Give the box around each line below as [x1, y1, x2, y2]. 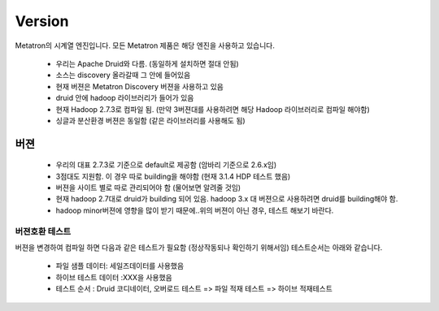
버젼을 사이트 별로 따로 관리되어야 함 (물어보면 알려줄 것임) [55, 183, 241, 192]
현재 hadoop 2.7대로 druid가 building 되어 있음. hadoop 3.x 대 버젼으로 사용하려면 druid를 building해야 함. [55, 194, 398, 204]
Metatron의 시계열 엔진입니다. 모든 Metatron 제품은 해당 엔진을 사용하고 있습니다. [15, 41, 276, 50]
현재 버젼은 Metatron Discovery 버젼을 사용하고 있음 [55, 81, 224, 91]
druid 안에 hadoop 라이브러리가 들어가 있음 [55, 93, 194, 103]
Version [15, 12, 69, 30]
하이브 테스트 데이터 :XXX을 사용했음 [55, 272, 172, 282]
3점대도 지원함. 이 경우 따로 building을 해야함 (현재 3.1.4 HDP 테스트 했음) [55, 171, 291, 181]
